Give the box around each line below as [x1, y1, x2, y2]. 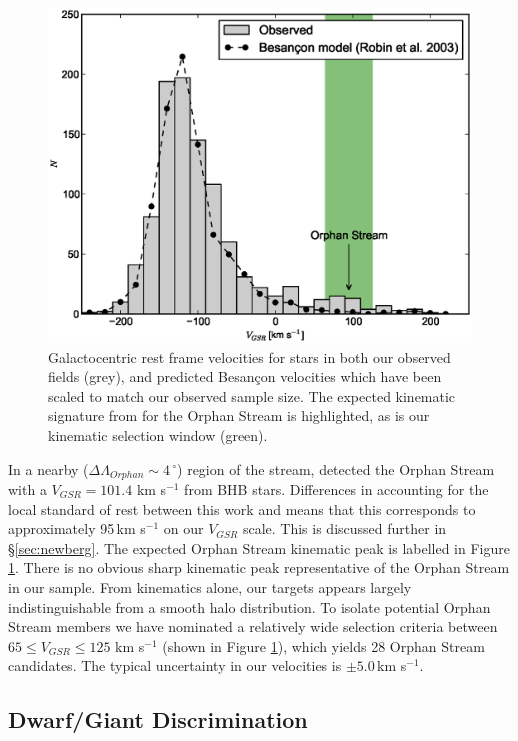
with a [8, 478, 47, 499]
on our [163, 518, 204, 539]
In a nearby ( [8, 458, 89, 479]
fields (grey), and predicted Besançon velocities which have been [48, 366, 442, 387]
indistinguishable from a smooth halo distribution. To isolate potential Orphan [8, 596, 491, 617]
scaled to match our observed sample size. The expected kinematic [48, 385, 456, 406]
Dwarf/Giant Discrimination [8, 704, 308, 735]
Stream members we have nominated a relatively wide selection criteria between [8, 616, 498, 637]
